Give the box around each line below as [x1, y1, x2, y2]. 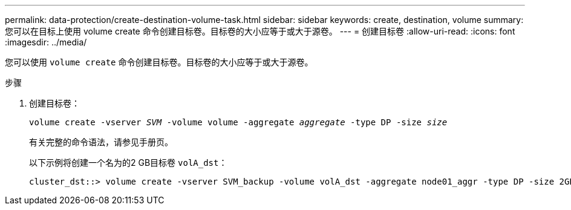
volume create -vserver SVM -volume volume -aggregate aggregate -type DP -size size [29, 117, 448, 127]
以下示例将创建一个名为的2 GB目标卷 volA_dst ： [29, 157, 227, 168]
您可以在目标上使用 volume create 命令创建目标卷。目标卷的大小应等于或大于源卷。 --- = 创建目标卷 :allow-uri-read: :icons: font [5, 26, 515, 36]
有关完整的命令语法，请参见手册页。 [29, 137, 173, 147]
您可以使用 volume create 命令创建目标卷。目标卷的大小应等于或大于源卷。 [5, 57, 313, 67]
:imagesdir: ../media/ [5, 37, 87, 47]
